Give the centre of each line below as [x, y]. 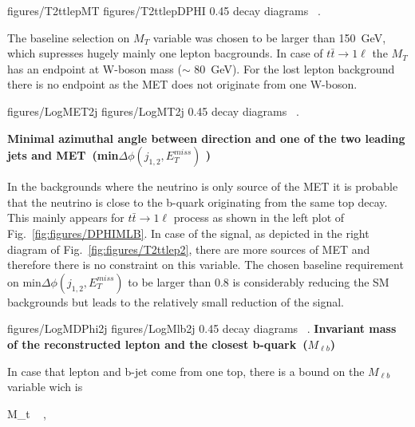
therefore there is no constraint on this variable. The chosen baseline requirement [206, 265]
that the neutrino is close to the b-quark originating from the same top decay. [198, 202]
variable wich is [45, 387]
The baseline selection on [69, 37]
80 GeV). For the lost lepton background [294, 68]
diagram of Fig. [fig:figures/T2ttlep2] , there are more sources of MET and [189, 249]
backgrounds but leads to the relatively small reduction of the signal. [176, 301]
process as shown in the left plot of [259, 217]
